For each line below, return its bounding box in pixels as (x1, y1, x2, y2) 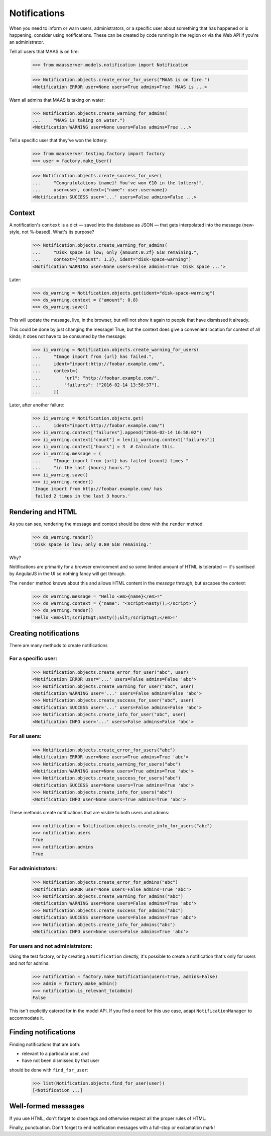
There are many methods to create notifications (9, 643, 108, 649)
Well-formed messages (9, 1102, 85, 1110)
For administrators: (9, 865, 57, 872)
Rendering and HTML (9, 508, 77, 516)
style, (9, 229, 21, 235)
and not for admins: (9, 960, 50, 966)
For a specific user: (9, 655, 58, 662)
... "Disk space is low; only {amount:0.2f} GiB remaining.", (32, 249, 199, 255)
